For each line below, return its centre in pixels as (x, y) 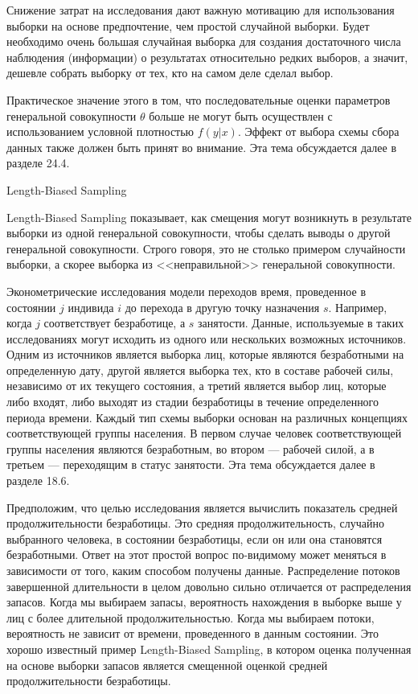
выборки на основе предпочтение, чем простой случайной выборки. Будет (188, 25)
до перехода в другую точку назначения (222, 307)
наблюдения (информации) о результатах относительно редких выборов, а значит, (207, 57)
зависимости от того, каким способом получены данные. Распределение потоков (203, 570)
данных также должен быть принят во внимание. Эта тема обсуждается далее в (202, 147)
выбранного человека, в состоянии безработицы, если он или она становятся (195, 538)
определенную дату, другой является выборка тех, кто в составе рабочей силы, (200, 370)
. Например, (358, 307)
